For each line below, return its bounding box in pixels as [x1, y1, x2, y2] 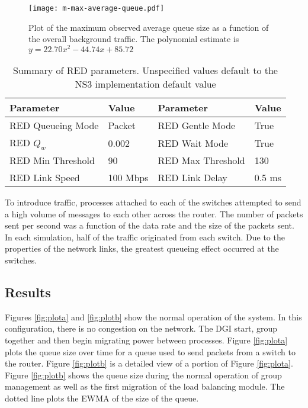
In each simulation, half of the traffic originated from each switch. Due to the [5, 230, 285, 243]
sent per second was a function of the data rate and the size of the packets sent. [5, 219, 294, 232]
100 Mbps [108, 171, 149, 185]
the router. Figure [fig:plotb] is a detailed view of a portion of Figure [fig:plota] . [5, 357, 293, 370]
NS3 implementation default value [75, 76, 216, 91]
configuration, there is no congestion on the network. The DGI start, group [5, 322, 278, 335]
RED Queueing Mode [9, 118, 99, 132]
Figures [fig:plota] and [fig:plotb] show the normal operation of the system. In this [5, 310, 302, 323]
